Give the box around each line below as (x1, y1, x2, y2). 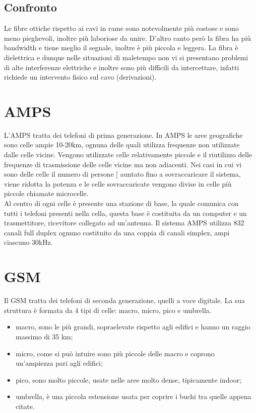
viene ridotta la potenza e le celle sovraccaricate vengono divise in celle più (4, 178, 232, 189)
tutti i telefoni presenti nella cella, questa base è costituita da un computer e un (4, 207, 247, 218)
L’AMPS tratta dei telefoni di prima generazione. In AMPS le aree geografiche (4, 129, 243, 140)
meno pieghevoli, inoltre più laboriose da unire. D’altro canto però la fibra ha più (4, 32, 251, 43)
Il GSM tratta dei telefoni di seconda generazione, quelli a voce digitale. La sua (4, 295, 245, 306)
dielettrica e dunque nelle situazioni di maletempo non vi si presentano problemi (4, 52, 248, 62)
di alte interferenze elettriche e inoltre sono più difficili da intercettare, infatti (4, 62, 239, 72)
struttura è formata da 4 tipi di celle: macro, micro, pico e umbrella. (4, 305, 211, 315)
